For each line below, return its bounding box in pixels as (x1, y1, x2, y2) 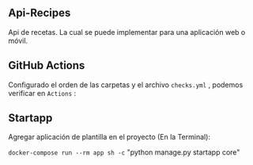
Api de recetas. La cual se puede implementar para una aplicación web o (8, 27, 246, 36)
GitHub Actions (8, 59, 85, 72)
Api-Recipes (8, 6, 71, 20)
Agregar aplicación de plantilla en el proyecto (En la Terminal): (8, 132, 211, 142)
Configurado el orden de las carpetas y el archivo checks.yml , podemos (8, 79, 244, 90)
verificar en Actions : (8, 88, 77, 98)
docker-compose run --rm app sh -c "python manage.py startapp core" (8, 148, 240, 157)
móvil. (8, 36, 28, 45)
